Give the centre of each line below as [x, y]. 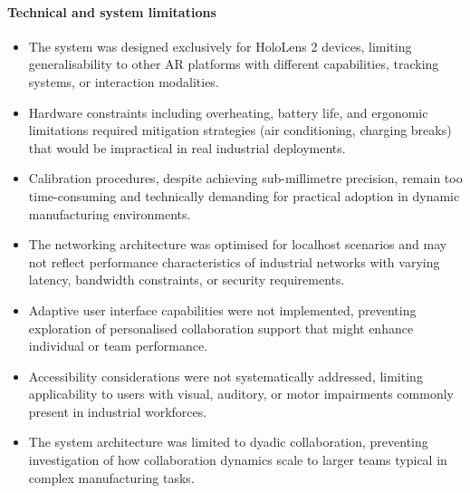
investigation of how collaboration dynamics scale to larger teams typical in [238, 460]
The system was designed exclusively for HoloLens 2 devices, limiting [220, 46]
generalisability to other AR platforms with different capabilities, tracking [234, 64]
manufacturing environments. [110, 213]
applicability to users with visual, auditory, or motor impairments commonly [241, 394]
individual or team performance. [118, 346]
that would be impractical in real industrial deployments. [187, 147]
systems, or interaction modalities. [124, 81]
